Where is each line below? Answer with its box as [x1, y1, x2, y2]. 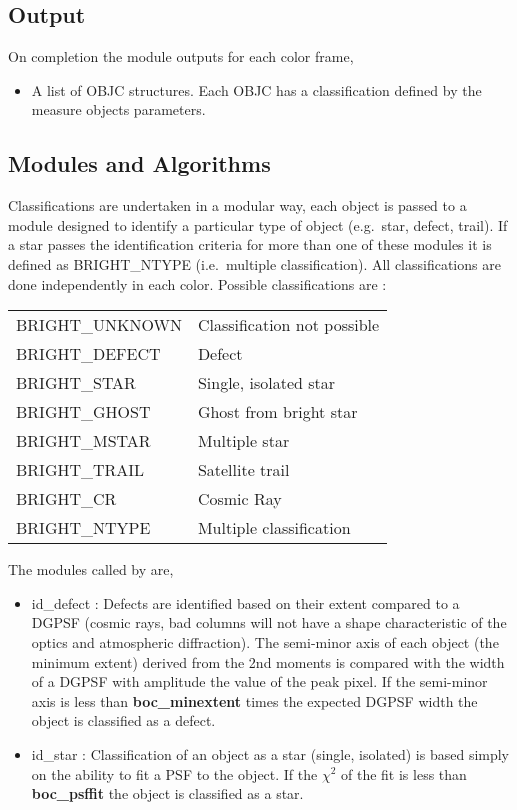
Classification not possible [197, 313, 380, 337]
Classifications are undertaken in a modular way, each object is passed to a [8, 195, 467, 216]
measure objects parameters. [31, 99, 206, 120]
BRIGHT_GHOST [16, 400, 151, 424]
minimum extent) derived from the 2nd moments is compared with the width [31, 651, 505, 672]
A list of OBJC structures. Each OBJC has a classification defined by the [31, 79, 482, 100]
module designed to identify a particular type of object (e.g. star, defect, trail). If [8, 214, 508, 235]
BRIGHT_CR [16, 487, 117, 511]
